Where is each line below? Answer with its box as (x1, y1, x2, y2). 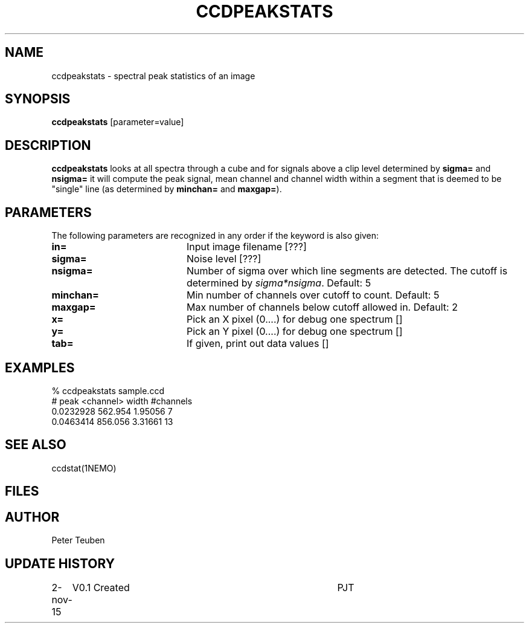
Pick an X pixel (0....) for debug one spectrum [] (186, 313, 403, 326)
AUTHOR (5, 509, 60, 525)
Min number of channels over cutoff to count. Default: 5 (186, 289, 440, 302)
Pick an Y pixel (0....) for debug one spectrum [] (186, 325, 403, 338)
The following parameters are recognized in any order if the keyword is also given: (51, 230, 379, 241)
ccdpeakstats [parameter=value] (51, 117, 184, 128)
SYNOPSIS (5, 91, 71, 107)
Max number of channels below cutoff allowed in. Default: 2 (186, 301, 458, 314)
